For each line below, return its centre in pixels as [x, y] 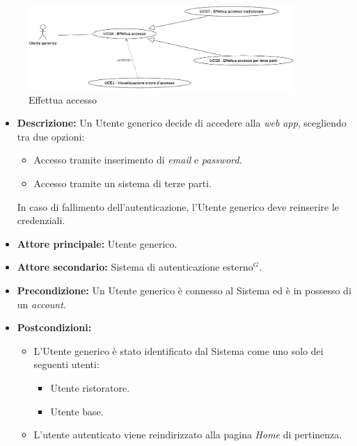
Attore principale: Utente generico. [97, 243]
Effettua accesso [63, 99]
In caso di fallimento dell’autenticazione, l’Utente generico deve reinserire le [178, 206]
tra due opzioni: [51, 136]
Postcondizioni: [54, 327]
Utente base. [77, 411]
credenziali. [41, 220]
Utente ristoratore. [90, 388]
